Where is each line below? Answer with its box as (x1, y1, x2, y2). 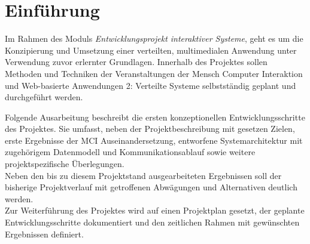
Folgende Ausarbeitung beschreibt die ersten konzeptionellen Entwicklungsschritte (5, 110, 305, 123)
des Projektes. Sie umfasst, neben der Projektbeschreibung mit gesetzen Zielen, (5, 122, 295, 135)
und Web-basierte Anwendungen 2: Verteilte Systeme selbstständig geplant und (5, 79, 296, 91)
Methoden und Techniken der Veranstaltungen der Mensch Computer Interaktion (5, 67, 303, 79)
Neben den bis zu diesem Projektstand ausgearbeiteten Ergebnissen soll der (5, 169, 282, 181)
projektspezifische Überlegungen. (5, 157, 124, 170)
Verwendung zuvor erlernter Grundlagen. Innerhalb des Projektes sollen (5, 55, 268, 68)
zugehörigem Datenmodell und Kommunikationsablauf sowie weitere (5, 146, 256, 158)
